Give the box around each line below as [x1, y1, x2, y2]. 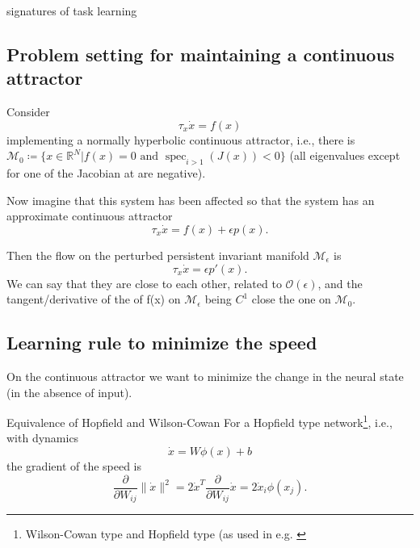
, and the [317, 274, 363, 291]
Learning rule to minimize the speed [6, 330, 317, 355]
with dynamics [6, 429, 79, 446]
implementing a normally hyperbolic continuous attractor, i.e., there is [6, 131, 355, 148]
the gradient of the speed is [6, 457, 142, 474]
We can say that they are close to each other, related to [6, 274, 282, 291]
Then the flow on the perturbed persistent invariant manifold [6, 246, 309, 263]
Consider [6, 103, 50, 120]
